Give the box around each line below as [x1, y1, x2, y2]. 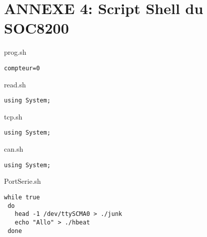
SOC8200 [4, 18, 69, 38]
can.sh [4, 144, 23, 154]
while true [4, 193, 40, 201]
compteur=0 [4, 64, 40, 72]
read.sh [4, 79, 26, 89]
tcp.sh [4, 111, 22, 122]
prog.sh [4, 47, 26, 57]
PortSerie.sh [4, 176, 41, 186]
